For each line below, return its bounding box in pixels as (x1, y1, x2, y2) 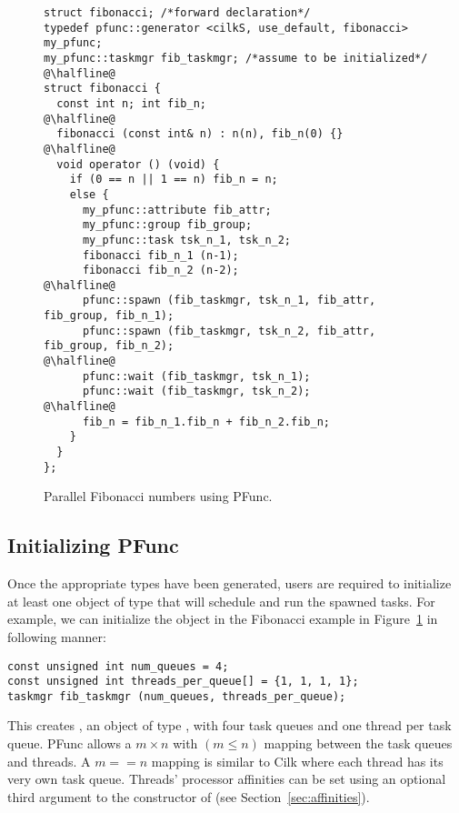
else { (69, 187, 109, 201)
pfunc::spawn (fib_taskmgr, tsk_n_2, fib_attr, (82, 324, 376, 337)
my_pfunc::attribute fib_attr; (82, 203, 272, 216)
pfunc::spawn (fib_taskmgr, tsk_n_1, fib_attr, (82, 294, 376, 307)
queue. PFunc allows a (7, 734, 132, 753)
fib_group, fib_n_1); (44, 309, 175, 323)
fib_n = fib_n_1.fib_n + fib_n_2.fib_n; (82, 415, 330, 428)
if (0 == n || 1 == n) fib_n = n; (69, 173, 278, 186)
